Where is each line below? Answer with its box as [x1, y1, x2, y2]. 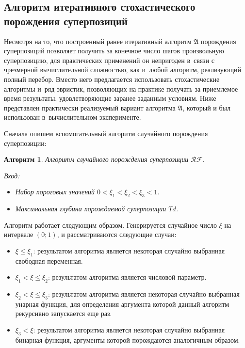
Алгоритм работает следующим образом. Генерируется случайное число [4, 220, 217, 230]
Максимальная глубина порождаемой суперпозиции [15, 204, 166, 214]
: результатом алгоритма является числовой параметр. [48, 272, 207, 282]
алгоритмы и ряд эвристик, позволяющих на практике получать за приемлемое [4, 83, 238, 94]
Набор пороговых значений [15, 187, 95, 197]
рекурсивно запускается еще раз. [15, 308, 112, 318]
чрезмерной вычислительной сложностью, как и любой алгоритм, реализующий [4, 64, 242, 75]
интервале [4, 229, 33, 239]
